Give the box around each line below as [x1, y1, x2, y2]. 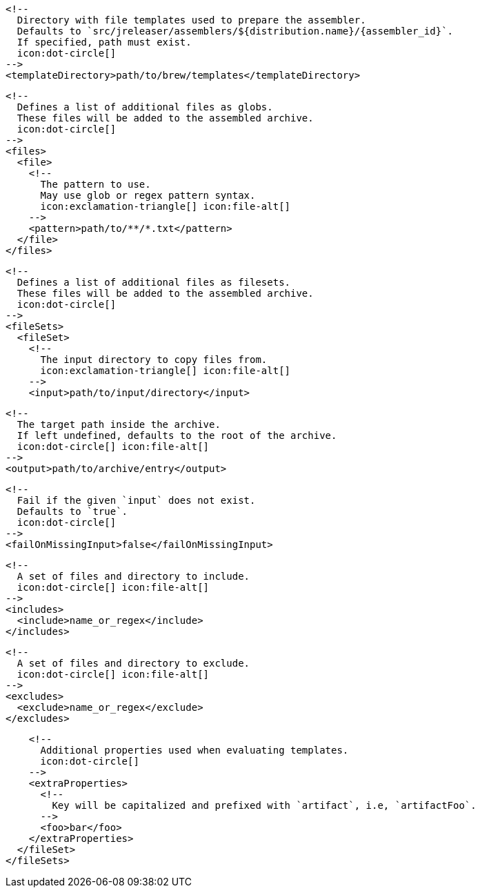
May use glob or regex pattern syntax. [40, 190, 256, 201]
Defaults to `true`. [17, 506, 128, 517]
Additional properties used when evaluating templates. [40, 745, 349, 756]
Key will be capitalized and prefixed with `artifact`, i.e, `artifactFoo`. [52, 800, 477, 811]
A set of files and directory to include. [17, 571, 250, 582]
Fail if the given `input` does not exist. [17, 495, 256, 506]
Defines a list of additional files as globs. [17, 101, 273, 112]
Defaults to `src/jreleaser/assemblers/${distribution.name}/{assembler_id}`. [17, 26, 454, 37]
